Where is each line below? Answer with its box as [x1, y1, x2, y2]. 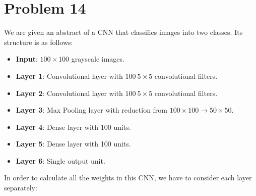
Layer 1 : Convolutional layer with [16, 70, 123, 81]
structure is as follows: [4, 36, 73, 47]
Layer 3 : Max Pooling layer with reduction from [16, 105, 168, 115]
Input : [16, 54, 38, 64]
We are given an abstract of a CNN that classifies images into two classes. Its [4, 27, 243, 37]
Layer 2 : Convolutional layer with [16, 87, 123, 98]
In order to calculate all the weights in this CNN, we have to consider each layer [4, 172, 252, 183]
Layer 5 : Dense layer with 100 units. [16, 138, 131, 149]
